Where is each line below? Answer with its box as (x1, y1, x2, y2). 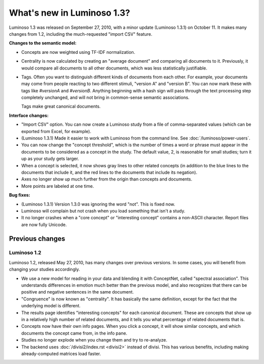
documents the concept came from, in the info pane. (21, 330, 128, 336)
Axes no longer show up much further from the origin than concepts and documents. (21, 176, 193, 182)
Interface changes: (9, 113, 49, 118)
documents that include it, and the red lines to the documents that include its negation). (21, 169, 198, 175)
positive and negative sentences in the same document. (21, 289, 134, 295)
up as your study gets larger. (21, 156, 79, 161)
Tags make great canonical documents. (21, 103, 101, 110)
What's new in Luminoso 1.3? (9, 7, 131, 18)
